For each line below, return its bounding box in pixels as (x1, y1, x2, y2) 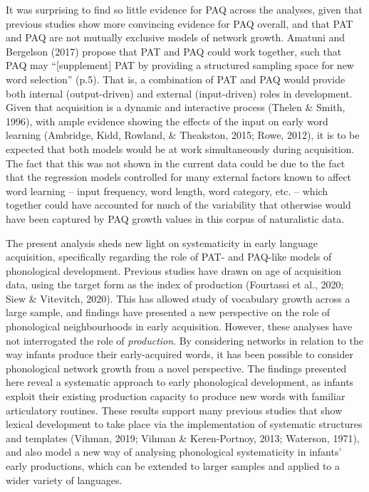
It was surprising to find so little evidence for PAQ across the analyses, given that (6, 2, 363, 16)
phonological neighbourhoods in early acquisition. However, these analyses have (6, 319, 353, 334)
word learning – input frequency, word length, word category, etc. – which (6, 183, 328, 198)
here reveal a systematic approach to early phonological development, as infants (6, 375, 354, 389)
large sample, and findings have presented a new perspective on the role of (6, 305, 331, 320)
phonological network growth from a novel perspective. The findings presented (6, 360, 347, 375)
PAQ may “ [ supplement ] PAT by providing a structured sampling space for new (6, 58, 354, 73)
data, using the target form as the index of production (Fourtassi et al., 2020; (6, 277, 344, 292)
